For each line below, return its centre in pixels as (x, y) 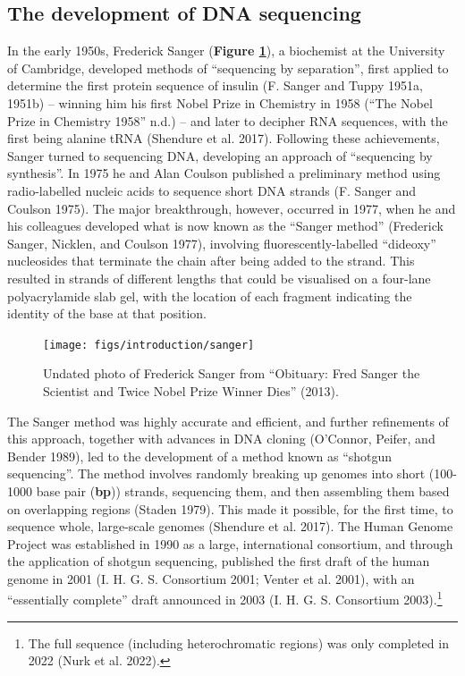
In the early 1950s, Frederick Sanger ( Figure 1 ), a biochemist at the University (226, 51)
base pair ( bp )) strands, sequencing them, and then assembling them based (243, 490)
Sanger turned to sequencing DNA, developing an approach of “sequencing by (220, 155)
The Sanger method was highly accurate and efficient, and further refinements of (228, 421)
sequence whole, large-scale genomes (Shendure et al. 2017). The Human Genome (230, 526)
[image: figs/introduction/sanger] (149, 345)
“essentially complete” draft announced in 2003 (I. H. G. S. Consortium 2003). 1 (225, 598)
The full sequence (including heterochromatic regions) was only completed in (238, 642)
